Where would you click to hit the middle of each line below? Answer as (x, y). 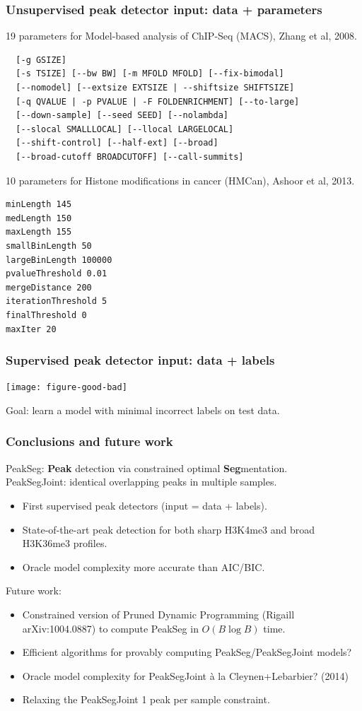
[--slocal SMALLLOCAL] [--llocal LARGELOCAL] (125, 129)
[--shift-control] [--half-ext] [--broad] (117, 143)
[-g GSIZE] (41, 60)
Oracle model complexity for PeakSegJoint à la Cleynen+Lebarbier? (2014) (185, 675)
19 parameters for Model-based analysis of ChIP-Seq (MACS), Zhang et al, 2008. (181, 36)
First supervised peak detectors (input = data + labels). (145, 505)
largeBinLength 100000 (59, 260)
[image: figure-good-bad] (66, 388)
